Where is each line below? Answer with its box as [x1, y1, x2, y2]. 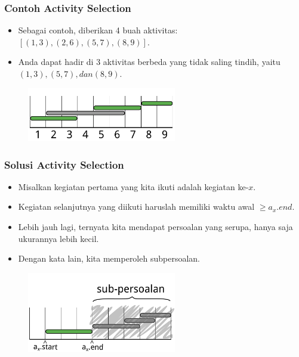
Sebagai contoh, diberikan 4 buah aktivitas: [18, 24, 178, 36]
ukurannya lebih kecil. [18, 232, 99, 244]
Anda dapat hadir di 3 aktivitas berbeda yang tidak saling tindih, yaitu [18, 55, 280, 68]
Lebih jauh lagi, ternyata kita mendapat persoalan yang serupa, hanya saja [18, 221, 293, 233]
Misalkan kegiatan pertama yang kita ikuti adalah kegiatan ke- [18, 180, 249, 193]
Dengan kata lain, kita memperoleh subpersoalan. [18, 252, 200, 265]
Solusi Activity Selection [4, 157, 124, 172]
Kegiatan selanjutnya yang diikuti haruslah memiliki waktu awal [18, 200, 255, 213]
